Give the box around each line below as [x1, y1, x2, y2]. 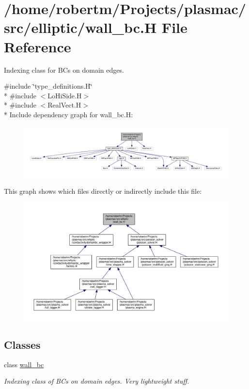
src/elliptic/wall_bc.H [4, 17, 157, 37]
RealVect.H [47, 100, 81, 110]
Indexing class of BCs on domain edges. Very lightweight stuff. [4, 375, 189, 386]
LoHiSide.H [47, 90, 82, 100]
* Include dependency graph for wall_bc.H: [4, 109, 133, 119]
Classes [4, 337, 41, 352]
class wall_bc [4, 359, 44, 370]
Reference [4, 36, 71, 56]
